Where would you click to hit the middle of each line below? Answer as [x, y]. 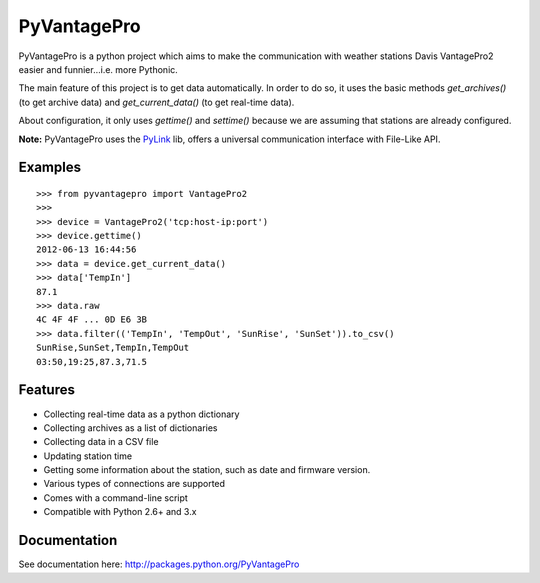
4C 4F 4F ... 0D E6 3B [92, 319]
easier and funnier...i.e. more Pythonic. [98, 69]
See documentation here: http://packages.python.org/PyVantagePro [159, 564]
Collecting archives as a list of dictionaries [130, 427]
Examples [50, 167]
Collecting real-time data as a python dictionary [141, 414]
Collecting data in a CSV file [101, 442]
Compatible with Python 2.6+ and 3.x [120, 512]
